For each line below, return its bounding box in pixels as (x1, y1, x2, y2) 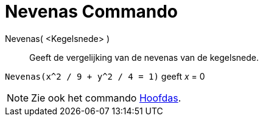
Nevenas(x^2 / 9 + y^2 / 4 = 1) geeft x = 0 (5, 71, 205, 81)
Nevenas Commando (5, 1, 178, 22)
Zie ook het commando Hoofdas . (31, 91, 181, 104)
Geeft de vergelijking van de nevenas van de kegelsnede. (29, 52, 259, 63)
